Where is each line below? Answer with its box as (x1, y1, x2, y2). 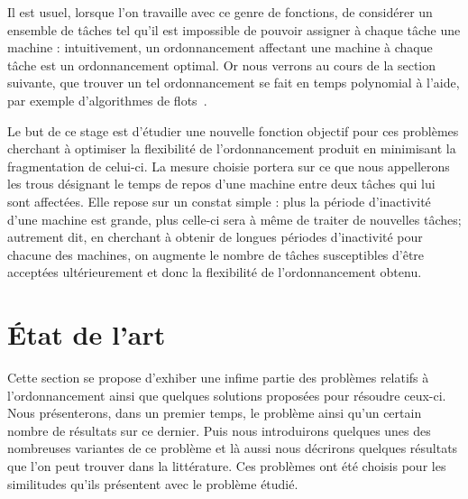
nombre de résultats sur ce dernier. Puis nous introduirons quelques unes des (7, 420, 431, 439)
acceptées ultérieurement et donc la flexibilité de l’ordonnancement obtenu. (7, 263, 422, 282)
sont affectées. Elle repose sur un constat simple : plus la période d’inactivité (7, 191, 431, 210)
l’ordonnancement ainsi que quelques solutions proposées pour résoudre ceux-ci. (7, 385, 446, 404)
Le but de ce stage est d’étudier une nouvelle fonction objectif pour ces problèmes (7, 121, 459, 140)
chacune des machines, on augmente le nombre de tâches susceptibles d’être (7, 245, 425, 263)
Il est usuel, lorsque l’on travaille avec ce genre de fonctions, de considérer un (7, 3, 433, 21)
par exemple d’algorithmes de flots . (7, 90, 207, 109)
